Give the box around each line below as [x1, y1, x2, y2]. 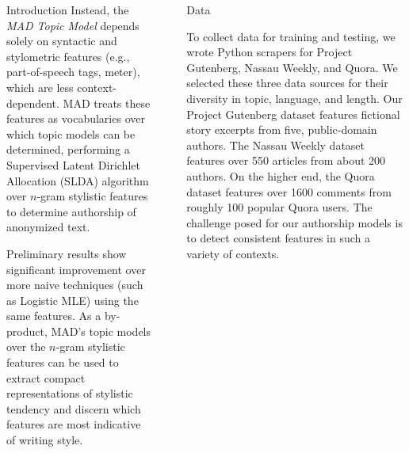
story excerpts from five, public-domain [186, 121, 377, 138]
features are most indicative [6, 416, 141, 432]
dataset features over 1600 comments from [186, 183, 392, 200]
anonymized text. [6, 219, 90, 235]
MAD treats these [63, 94, 151, 111]
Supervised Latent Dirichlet [6, 156, 140, 173]
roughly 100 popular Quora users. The [186, 199, 373, 215]
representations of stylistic [6, 385, 133, 402]
